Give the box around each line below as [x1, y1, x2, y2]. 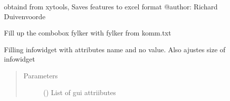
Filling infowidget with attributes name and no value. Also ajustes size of [4, 44, 226, 54]
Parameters [23, 70, 58, 80]
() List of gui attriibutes [43, 87, 116, 97]
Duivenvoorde [4, 11, 45, 21]
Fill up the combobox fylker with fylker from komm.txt [4, 28, 171, 38]
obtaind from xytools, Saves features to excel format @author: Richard [4, 1, 218, 11]
